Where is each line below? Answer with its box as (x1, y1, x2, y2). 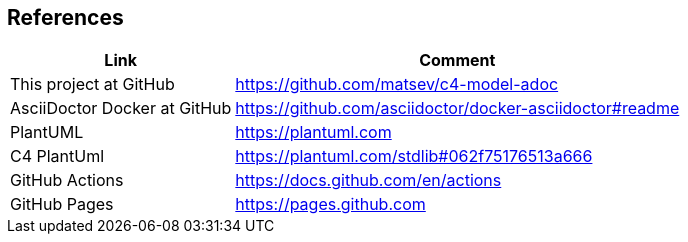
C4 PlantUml (10, 146, 105, 167)
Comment (419, 50, 496, 71)
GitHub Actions (10, 170, 124, 191)
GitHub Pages (10, 194, 114, 215)
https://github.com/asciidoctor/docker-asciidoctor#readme (235, 98, 680, 119)
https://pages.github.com (235, 194, 426, 215)
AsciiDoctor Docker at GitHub (10, 98, 232, 119)
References (7, 5, 124, 30)
